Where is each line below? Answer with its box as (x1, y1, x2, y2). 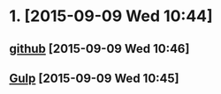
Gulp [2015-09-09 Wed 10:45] (9, 70, 179, 85)
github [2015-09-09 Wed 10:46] (9, 41, 190, 56)
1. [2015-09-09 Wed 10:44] (9, 6, 214, 26)
